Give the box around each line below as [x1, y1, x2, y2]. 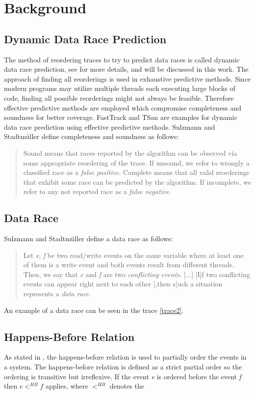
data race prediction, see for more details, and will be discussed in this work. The [4, 64, 249, 74]
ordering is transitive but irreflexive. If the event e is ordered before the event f [4, 371, 241, 381]
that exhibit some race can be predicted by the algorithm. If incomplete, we [23, 176, 251, 187]
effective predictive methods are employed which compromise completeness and [4, 102, 242, 113]
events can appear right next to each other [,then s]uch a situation [23, 279, 223, 289]
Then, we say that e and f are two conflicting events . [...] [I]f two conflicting [23, 269, 250, 279]
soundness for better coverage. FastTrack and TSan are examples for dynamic [4, 112, 237, 122]
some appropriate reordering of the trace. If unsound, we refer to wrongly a [23, 157, 250, 168]
